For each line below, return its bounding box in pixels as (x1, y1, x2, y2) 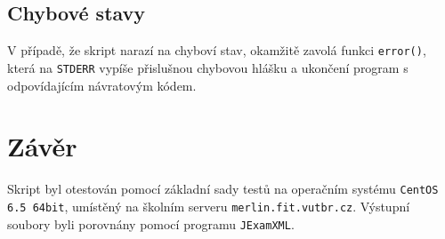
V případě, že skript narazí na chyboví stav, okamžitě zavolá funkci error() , (7, 41, 426, 60)
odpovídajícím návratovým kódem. (7, 76, 197, 94)
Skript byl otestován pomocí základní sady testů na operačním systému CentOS (7, 179, 439, 198)
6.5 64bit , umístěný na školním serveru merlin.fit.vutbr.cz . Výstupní (7, 196, 410, 215)
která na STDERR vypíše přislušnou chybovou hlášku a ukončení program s (7, 58, 409, 76)
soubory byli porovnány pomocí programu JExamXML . (7, 214, 295, 233)
